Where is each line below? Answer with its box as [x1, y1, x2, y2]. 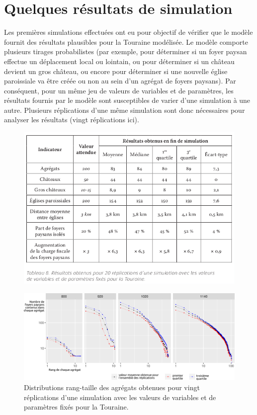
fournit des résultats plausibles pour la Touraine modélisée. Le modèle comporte [4, 36, 248, 47]
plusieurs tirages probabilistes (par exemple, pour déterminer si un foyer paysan [4, 46, 247, 57]
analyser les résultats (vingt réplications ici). [4, 114, 139, 125]
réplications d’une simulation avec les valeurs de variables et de [24, 392, 216, 402]
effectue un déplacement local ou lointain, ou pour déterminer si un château [4, 56, 235, 66]
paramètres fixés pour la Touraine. [24, 402, 129, 412]
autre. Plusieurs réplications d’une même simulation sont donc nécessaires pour [4, 104, 245, 115]
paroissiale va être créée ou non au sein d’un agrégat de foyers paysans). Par [4, 76, 236, 86]
